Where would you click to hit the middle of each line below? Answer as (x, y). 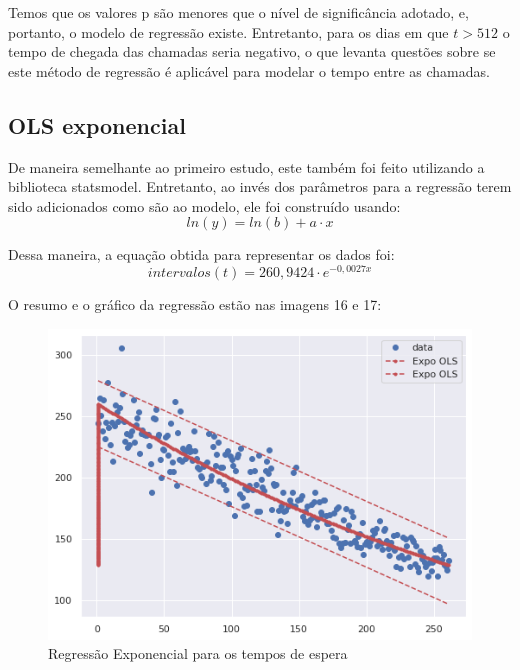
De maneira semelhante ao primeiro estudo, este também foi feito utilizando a (246, 166)
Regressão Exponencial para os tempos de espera (198, 653)
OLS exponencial (97, 124)
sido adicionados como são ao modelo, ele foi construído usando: (204, 205)
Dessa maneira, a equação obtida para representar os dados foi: (201, 254)
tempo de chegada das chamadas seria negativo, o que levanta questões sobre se (252, 51)
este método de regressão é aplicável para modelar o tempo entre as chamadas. (249, 70)
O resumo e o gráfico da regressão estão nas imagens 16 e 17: (195, 304)
